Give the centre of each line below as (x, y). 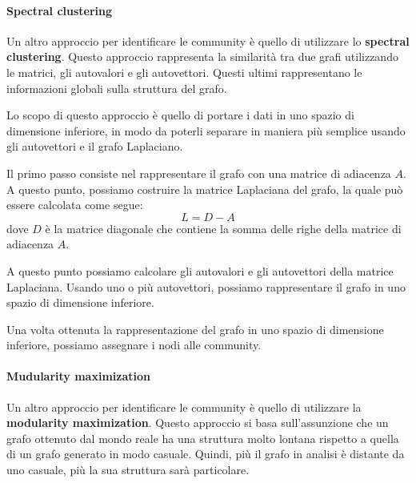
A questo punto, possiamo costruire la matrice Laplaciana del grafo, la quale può (205, 189)
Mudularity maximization (78, 376)
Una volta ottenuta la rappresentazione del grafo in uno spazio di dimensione (195, 329)
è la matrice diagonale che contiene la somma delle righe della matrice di (223, 228)
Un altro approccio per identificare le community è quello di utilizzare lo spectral (208, 40)
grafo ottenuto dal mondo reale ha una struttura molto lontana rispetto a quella (203, 438)
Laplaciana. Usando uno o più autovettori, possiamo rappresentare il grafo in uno (206, 286)
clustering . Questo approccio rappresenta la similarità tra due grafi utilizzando (202, 56)
